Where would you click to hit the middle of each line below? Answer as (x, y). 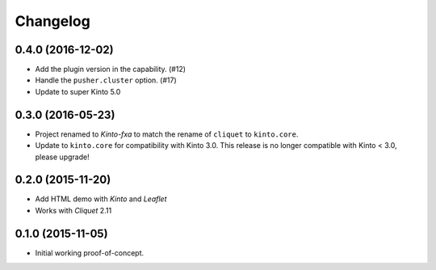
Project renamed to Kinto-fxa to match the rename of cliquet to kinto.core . (167, 134)
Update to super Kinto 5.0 (78, 91)
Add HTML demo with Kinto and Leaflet (101, 199)
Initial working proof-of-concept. (90, 253)
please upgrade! (62, 157)
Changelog (52, 21)
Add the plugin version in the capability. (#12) (110, 70)
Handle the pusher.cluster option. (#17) (106, 80)
